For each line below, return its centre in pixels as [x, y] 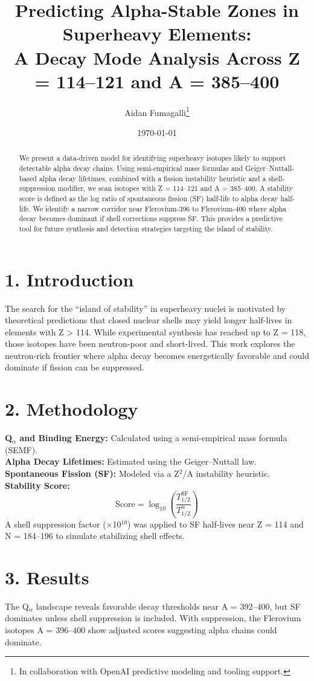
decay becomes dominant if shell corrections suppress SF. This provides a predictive [151, 218]
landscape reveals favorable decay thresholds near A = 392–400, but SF [168, 606]
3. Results [47, 577]
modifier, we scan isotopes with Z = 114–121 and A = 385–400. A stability [175, 188]
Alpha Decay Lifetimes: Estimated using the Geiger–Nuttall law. [131, 461]
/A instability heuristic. [226, 473]
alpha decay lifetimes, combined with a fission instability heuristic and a [152, 178]
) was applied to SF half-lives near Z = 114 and [216, 524]
